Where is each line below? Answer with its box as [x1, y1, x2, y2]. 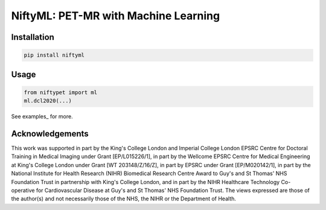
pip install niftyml [24, 52, 85, 59]
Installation [11, 32, 54, 42]
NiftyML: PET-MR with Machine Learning [11, 9, 220, 22]
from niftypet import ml [24, 89, 98, 96]
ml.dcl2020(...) [24, 97, 72, 104]
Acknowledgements [11, 129, 89, 139]
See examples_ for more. [11, 113, 73, 120]
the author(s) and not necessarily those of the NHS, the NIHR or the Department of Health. [11, 195, 237, 202]
